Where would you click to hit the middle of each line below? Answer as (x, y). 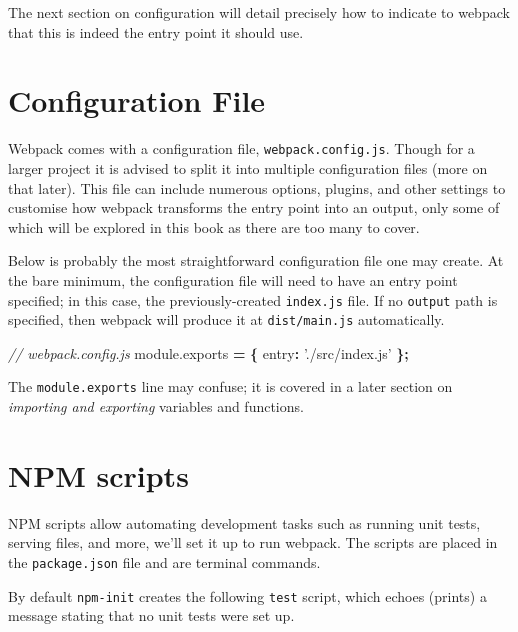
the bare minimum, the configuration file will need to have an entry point (233, 279)
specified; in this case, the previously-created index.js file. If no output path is (253, 299)
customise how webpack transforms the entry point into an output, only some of (254, 207)
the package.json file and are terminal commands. (164, 562)
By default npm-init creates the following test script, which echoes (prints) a (247, 595)
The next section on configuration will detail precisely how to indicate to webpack (259, 12)
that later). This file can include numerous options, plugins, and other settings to (257, 187)
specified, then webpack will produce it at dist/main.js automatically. (226, 319)
